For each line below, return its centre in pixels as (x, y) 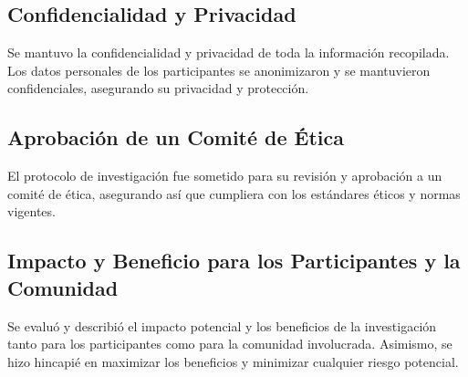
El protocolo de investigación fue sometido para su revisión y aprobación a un (225, 176)
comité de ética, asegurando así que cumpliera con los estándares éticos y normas (234, 193)
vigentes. (31, 211)
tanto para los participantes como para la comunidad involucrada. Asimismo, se (230, 344)
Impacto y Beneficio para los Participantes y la (234, 261)
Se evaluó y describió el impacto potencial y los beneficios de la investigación (222, 325)
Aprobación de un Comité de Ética (176, 137)
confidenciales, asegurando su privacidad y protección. (158, 88)
